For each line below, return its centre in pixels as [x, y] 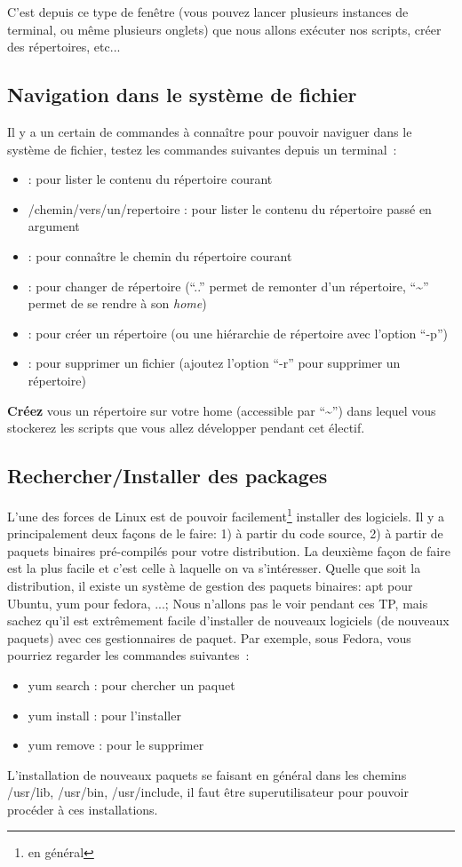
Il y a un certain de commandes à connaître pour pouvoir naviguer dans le [210, 131]
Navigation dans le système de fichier [182, 95]
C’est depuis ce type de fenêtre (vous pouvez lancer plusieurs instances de [208, 12]
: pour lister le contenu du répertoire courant [150, 179]
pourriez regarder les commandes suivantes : [128, 655]
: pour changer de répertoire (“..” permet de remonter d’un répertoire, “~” [228, 286]
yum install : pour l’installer [104, 715]
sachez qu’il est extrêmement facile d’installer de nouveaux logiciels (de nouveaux [228, 620]
